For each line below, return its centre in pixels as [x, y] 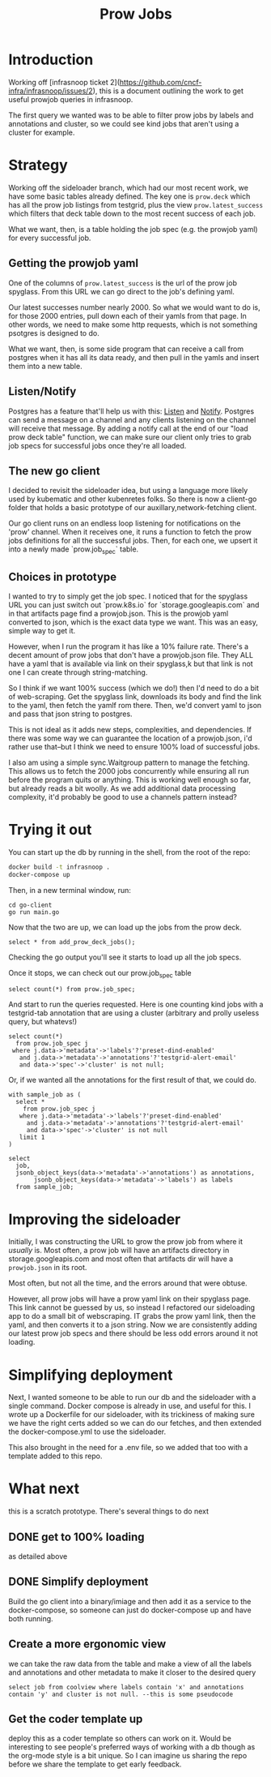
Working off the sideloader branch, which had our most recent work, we [129, 187]
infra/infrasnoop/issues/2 [51, 91]
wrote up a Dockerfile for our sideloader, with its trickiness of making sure [132, 1414]
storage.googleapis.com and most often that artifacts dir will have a [121, 1259]
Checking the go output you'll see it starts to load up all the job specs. [125, 957]
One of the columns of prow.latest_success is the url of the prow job [123, 283]
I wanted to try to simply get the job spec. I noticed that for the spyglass [128, 596]
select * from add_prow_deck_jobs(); [72, 942]
